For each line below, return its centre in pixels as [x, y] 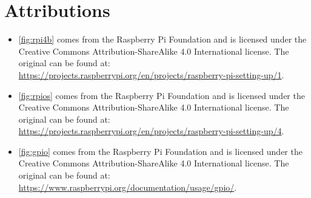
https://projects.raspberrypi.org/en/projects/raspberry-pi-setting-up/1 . [151, 74]
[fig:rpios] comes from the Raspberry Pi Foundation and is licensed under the [162, 95]
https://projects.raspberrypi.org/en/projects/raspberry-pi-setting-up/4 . [151, 131]
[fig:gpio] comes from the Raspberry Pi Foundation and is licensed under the [160, 151]
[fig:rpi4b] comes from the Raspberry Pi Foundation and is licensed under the [162, 39]
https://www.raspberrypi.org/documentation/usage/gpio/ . [128, 187]
